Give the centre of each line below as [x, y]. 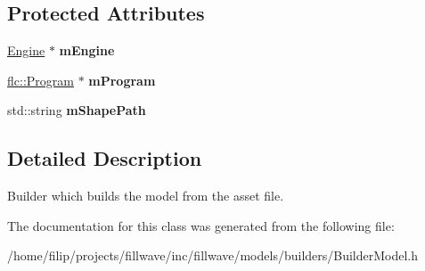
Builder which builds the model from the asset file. [146, 196]
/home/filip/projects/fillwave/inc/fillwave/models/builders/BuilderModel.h [213, 255]
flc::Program [41, 80]
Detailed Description [105, 158]
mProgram [122, 80]
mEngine [87, 50]
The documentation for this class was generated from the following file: [201, 225]
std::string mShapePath [77, 110]
